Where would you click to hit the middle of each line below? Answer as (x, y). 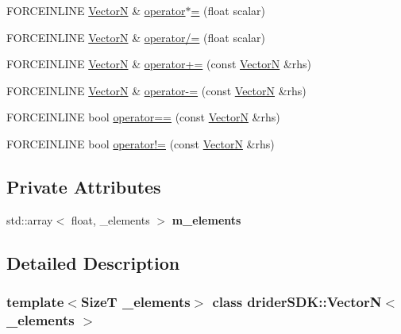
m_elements (206, 219)
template (35, 302)
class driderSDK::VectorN (297, 302)
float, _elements (110, 219)
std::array (30, 219)
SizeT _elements (135, 302)
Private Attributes (84, 186)
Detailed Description (93, 262)
